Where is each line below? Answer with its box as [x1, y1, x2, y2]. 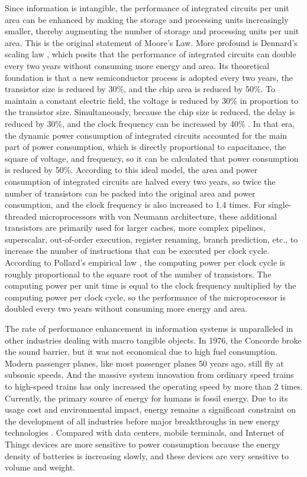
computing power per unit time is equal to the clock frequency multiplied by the [5, 279, 296, 292]
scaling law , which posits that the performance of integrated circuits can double [5, 48, 296, 60]
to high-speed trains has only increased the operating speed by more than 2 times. [5, 380, 303, 392]
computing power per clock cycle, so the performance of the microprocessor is [5, 290, 286, 303]
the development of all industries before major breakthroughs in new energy [5, 414, 280, 427]
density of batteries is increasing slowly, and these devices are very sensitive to [5, 449, 289, 462]
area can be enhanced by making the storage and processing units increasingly [5, 13, 289, 25]
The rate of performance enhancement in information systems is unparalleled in [5, 322, 293, 335]
